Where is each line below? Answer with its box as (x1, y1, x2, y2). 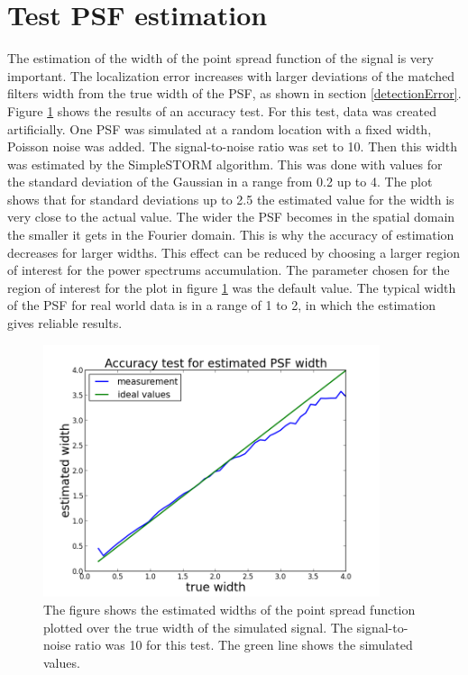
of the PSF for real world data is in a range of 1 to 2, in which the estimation (7, 296, 436, 315)
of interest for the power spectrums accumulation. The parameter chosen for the (7, 260, 450, 279)
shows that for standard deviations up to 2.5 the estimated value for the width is (7, 189, 454, 208)
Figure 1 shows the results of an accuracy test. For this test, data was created (7, 101, 436, 120)
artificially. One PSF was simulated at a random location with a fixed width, (7, 119, 432, 138)
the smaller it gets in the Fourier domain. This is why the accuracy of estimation (7, 225, 454, 244)
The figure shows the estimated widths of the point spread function (43, 600, 416, 619)
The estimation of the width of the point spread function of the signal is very (7, 49, 434, 68)
